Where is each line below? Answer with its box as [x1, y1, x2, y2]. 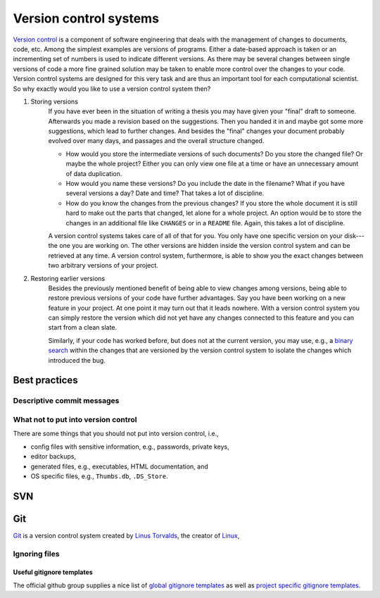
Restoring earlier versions [30, 274, 106, 282]
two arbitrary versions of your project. [48, 261, 158, 270]
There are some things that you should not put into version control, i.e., [13, 430, 219, 438]
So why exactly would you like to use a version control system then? [13, 85, 211, 93]
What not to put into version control [13, 415, 137, 424]
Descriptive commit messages [13, 396, 120, 406]
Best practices [13, 374, 78, 387]
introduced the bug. [48, 356, 106, 364]
